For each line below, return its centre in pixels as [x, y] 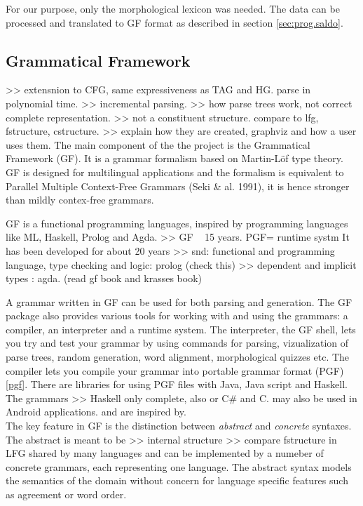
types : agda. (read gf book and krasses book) [104, 278]
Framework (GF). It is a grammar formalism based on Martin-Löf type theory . [174, 158]
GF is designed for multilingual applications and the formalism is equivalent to [175, 172]
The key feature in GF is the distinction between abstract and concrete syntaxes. [179, 426]
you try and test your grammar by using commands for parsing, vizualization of [177, 343]
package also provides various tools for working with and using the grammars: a [177, 315]
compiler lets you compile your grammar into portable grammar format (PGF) [175, 370]
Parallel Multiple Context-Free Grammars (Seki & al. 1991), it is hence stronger [178, 186]
